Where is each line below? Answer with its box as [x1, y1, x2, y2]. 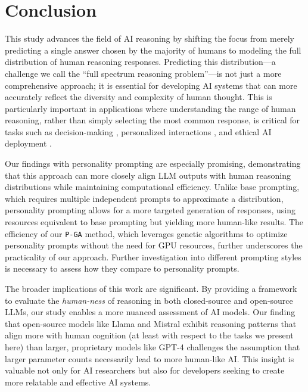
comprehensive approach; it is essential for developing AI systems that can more [5, 79, 297, 91]
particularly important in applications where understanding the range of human [5, 102, 296, 114]
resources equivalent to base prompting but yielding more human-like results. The [5, 216, 304, 228]
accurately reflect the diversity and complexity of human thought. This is [5, 91, 272, 103]
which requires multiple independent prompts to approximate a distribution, [5, 192, 284, 204]
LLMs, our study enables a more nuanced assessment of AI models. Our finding [5, 306, 295, 318]
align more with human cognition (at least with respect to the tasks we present [5, 329, 294, 341]
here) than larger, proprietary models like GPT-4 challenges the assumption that [5, 341, 300, 353]
